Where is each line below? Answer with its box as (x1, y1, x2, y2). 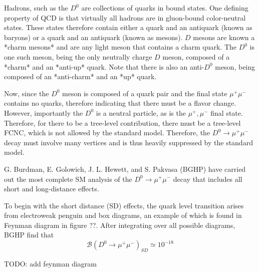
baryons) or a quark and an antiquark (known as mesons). (4, 32, 183, 42)
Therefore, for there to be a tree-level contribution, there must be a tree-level (4, 117, 241, 128)
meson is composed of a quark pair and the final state (62, 88, 227, 98)
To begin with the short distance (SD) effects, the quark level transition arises (4, 200, 244, 210)
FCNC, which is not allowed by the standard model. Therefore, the (4, 127, 210, 138)
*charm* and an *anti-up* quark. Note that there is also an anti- (4, 61, 204, 72)
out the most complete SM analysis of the (4, 173, 132, 184)
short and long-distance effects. (4, 183, 99, 194)
